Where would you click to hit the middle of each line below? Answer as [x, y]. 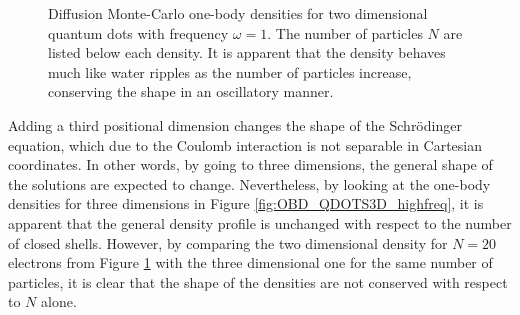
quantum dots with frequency [138, 32]
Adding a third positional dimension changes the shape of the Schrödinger [235, 124]
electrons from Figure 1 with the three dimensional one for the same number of [250, 262]
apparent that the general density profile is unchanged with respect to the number [260, 222]
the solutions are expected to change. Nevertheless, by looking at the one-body [249, 183]
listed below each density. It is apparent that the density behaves [247, 52]
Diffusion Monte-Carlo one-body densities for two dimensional [238, 13]
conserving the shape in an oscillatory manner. [191, 91]
